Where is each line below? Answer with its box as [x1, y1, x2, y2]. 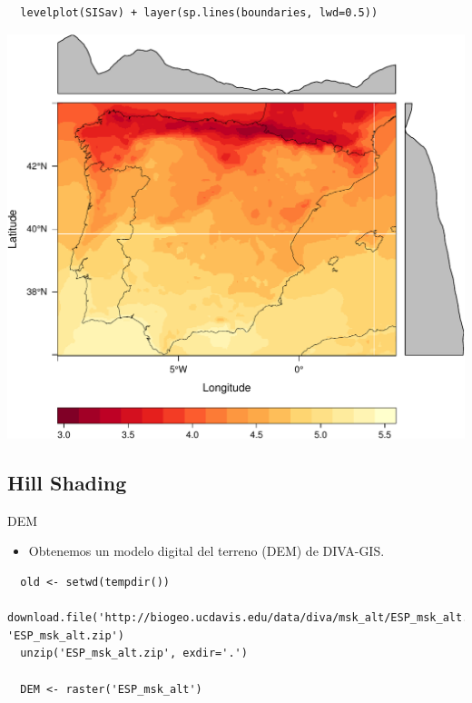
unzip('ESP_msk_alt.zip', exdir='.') [20, 647, 248, 660]
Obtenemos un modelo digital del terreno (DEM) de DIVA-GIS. [28, 541, 385, 560]
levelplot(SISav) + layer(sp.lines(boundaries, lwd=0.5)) [20, 6, 379, 19]
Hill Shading [7, 469, 127, 496]
